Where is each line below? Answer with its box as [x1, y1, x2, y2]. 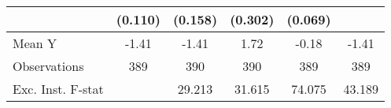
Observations [13, 57, 84, 75]
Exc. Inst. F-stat [13, 80, 104, 98]
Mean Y [13, 34, 57, 52]
